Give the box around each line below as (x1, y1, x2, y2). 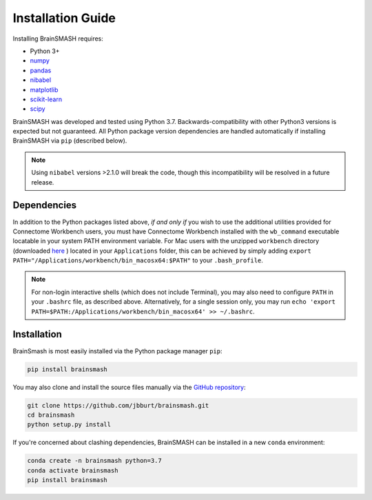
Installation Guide (12, 10, 116, 25)
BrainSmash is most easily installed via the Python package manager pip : (12, 346, 223, 355)
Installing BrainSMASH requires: (12, 34, 103, 43)
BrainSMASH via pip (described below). (12, 136, 127, 145)
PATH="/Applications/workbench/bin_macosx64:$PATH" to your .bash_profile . (12, 256, 263, 264)
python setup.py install (27, 421, 112, 428)
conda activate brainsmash (27, 466, 118, 475)
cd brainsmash (27, 410, 75, 419)
